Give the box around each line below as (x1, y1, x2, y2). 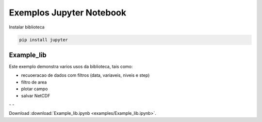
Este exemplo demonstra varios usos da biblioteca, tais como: (9, 64, 133, 69)
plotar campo (21, 86, 48, 92)
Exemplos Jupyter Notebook (9, 7, 127, 18)
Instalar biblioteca (9, 24, 45, 30)
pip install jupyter (19, 37, 68, 42)
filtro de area (21, 79, 47, 85)
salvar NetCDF (21, 93, 50, 98)
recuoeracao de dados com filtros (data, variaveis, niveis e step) (21, 72, 150, 78)
